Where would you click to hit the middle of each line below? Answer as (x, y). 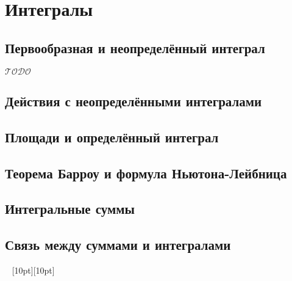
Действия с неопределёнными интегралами (134, 100)
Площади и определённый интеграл (112, 137)
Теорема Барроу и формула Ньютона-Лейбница (146, 173)
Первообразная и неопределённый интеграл (135, 47)
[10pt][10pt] (33, 270)
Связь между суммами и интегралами (118, 245)
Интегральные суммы (70, 209)
